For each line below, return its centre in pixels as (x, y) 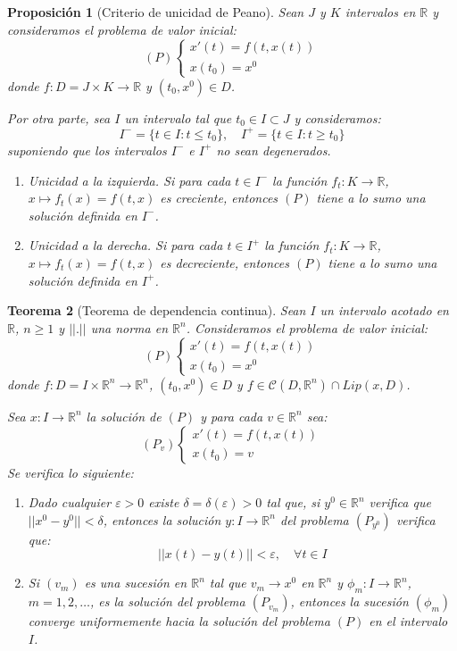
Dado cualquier (70, 502)
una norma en (129, 327)
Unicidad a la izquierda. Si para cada (129, 180)
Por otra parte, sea (59, 117)
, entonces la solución (162, 519)
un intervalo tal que (178, 117)
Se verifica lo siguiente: (71, 472)
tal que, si (293, 502)
